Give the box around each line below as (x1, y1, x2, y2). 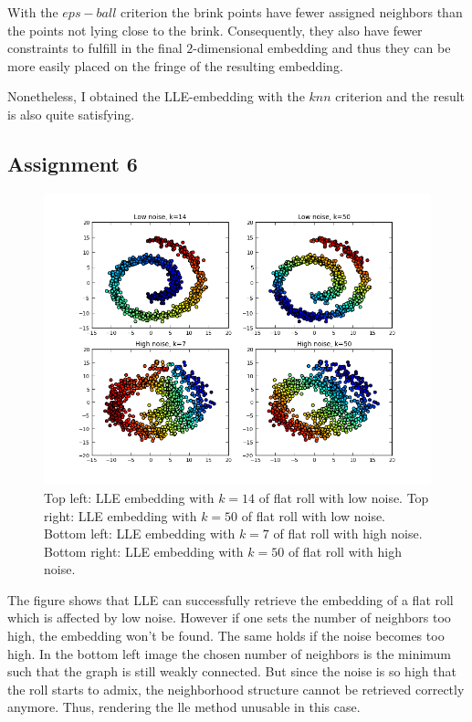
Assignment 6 (7, 149, 138, 177)
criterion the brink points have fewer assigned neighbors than (121, 3, 463, 21)
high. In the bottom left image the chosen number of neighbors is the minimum (7, 644, 452, 663)
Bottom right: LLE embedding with (44, 541, 244, 560)
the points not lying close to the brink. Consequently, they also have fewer (7, 20, 423, 39)
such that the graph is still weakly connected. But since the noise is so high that (7, 662, 456, 681)
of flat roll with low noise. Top (258, 487, 429, 507)
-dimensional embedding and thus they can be (193, 38, 451, 58)
